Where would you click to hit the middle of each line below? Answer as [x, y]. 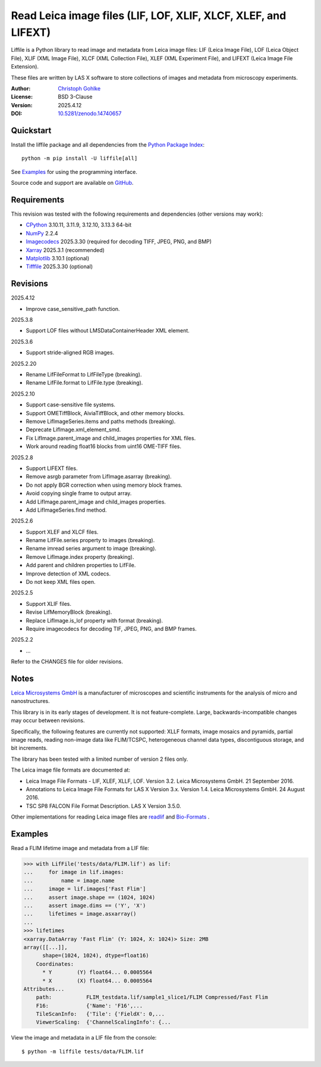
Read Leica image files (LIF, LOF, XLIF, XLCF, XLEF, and [149, 15]
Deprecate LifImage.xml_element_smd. [73, 430]
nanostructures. [30, 701]
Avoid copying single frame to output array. [79, 493]
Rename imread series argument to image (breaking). [91, 549]
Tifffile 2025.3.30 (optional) [59, 267]
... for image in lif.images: [74, 872]
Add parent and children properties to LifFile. [81, 565]
